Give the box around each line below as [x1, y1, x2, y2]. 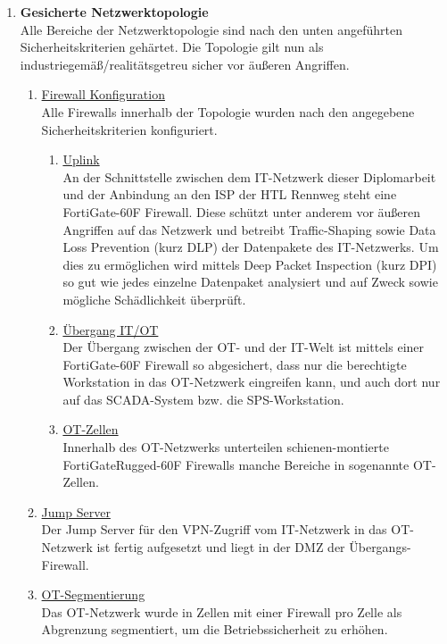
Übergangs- [349, 538, 411, 556]
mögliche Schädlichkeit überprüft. [62, 289, 246, 308]
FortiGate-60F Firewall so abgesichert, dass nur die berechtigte [62, 355, 407, 373]
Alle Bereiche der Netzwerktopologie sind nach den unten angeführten [20, 20, 402, 38]
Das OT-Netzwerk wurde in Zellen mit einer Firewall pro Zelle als [41, 602, 402, 621]
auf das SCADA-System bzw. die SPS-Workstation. [62, 389, 344, 408]
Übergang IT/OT [62, 320, 159, 339]
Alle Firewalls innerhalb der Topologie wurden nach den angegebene [41, 102, 415, 121]
